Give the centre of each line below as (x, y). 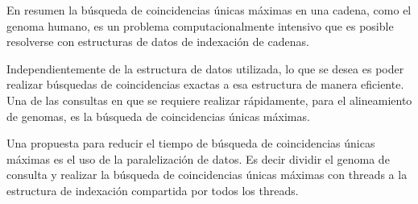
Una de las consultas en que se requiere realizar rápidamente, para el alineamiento (209, 100)
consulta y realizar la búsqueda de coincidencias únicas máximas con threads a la (207, 175)
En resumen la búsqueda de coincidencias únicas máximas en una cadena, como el (209, 10)
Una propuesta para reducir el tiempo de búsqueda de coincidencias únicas (191, 143)
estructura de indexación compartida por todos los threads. (153, 190)
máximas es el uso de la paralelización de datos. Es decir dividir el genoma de (198, 158)
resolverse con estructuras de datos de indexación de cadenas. (158, 42)
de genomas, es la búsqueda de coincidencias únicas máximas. (158, 116)
